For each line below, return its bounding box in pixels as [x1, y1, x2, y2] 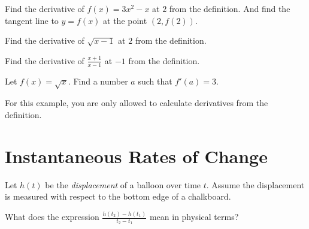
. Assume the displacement [206, 178, 305, 191]
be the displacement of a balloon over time [45, 178, 201, 191]
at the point [103, 14, 147, 26]
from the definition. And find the [169, 2, 290, 14]
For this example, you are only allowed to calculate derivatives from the [5, 97, 268, 109]
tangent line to [5, 14, 59, 26]
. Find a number [68, 74, 128, 87]
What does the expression [5, 210, 99, 223]
